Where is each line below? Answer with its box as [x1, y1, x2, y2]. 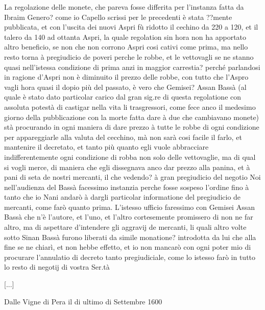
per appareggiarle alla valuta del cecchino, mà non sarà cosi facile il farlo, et [4, 131, 242, 142]
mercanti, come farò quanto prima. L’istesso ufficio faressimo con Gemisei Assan [4, 201, 255, 212]
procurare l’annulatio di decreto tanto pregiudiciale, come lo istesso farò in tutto [4, 251, 256, 262]
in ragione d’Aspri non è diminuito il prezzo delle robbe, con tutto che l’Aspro [4, 71, 249, 82]
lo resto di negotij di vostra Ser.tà [4, 261, 110, 272]
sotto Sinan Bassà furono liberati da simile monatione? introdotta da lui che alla [4, 231, 256, 242]
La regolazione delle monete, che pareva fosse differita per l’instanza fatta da [4, 2, 244, 12]
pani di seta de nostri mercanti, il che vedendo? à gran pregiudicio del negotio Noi [4, 172, 261, 182]
